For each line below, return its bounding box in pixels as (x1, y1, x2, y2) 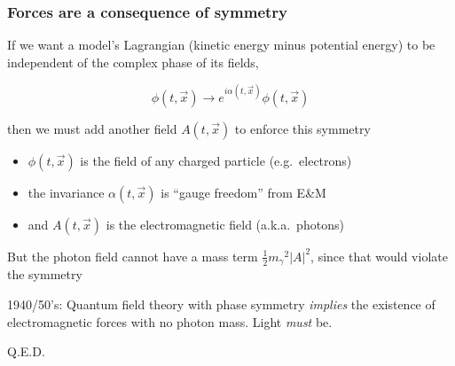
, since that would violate (310, 246, 448, 265)
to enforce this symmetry (234, 119, 371, 137)
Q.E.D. (7, 342, 45, 361)
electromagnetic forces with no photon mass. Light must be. (7, 312, 333, 331)
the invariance (27, 183, 105, 201)
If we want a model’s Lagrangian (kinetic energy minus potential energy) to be (7, 35, 435, 54)
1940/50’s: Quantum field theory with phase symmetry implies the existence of (7, 294, 435, 313)
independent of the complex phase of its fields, (7, 52, 259, 71)
